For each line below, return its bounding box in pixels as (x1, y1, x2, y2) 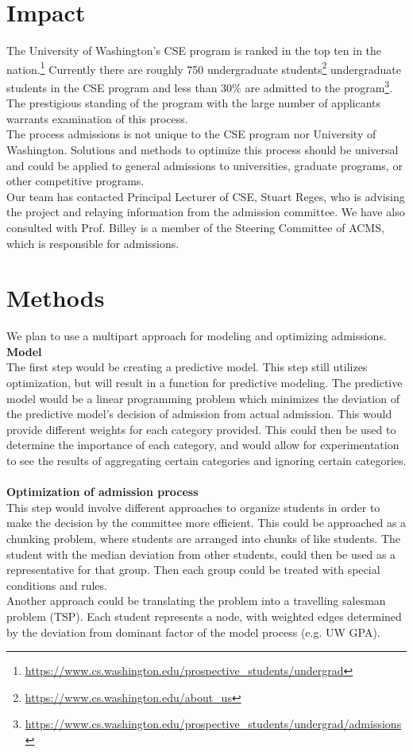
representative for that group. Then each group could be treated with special (6, 561, 380, 578)
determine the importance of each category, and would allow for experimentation (6, 436, 399, 453)
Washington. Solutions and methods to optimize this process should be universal (6, 141, 399, 157)
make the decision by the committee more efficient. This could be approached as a (6, 514, 407, 531)
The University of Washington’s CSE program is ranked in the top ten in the (6, 42, 382, 59)
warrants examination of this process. (6, 110, 188, 126)
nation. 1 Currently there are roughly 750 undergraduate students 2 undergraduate (6, 58, 401, 77)
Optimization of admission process (6, 483, 199, 500)
